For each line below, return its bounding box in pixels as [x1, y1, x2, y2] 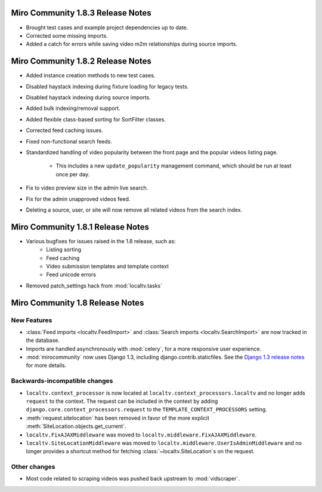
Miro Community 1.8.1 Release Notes [11, 222, 149, 232]
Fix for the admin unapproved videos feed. [26, 195, 131, 203]
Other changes [11, 463, 55, 471]
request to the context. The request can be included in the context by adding [26, 398, 218, 405]
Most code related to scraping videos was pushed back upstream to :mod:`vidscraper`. [26, 475, 240, 482]
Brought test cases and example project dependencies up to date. [26, 24, 188, 31]
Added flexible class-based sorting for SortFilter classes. [26, 115, 166, 123]
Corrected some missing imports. [26, 32, 109, 39]
